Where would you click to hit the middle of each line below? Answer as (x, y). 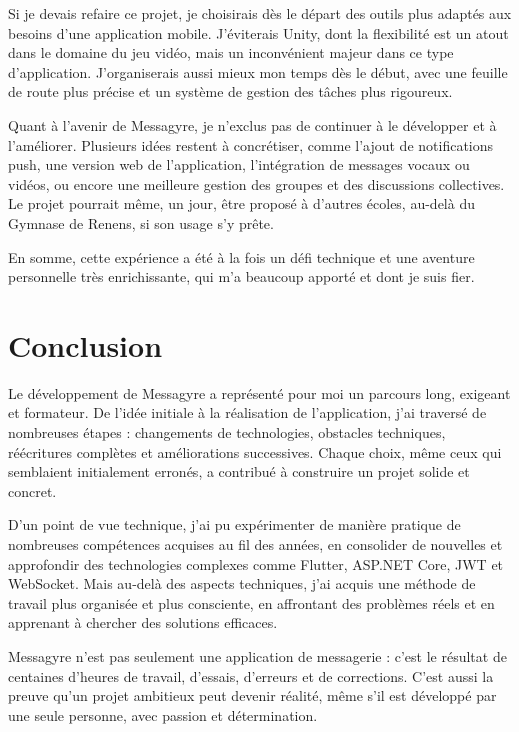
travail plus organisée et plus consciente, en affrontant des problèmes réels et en (251, 602)
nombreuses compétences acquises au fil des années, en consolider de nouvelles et (255, 544)
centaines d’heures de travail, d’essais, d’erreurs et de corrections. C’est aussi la (251, 675)
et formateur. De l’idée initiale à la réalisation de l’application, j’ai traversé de (247, 412)
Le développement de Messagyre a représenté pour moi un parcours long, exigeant (259, 392)
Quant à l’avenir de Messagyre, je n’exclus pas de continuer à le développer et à (252, 124)
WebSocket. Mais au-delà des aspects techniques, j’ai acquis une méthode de (242, 583)
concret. (32, 490)
